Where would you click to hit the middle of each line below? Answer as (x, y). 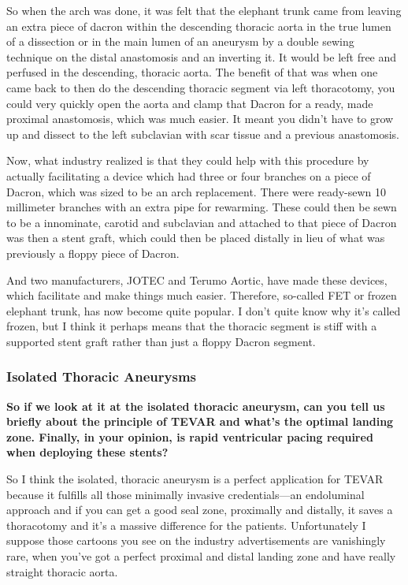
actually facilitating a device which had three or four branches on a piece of (189, 175)
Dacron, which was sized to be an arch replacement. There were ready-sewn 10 (197, 191)
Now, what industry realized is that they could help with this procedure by (188, 160)
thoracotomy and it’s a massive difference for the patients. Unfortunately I (186, 525)
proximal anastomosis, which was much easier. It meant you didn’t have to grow (200, 119)
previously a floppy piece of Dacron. (93, 253)
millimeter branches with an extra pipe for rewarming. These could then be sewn (202, 207)
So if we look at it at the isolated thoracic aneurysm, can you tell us (196, 406)
